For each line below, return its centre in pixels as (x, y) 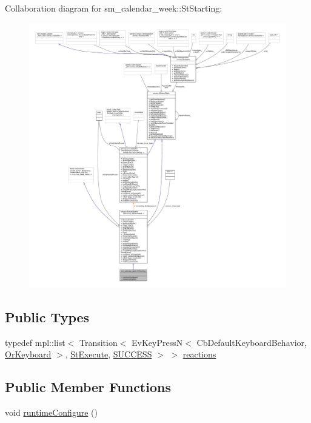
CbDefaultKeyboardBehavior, (252, 342)
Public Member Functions (88, 387)
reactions (199, 354)
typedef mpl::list (35, 342)
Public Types (47, 316)
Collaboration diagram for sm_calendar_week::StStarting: (114, 8)
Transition (98, 342)
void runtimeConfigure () (51, 412)
